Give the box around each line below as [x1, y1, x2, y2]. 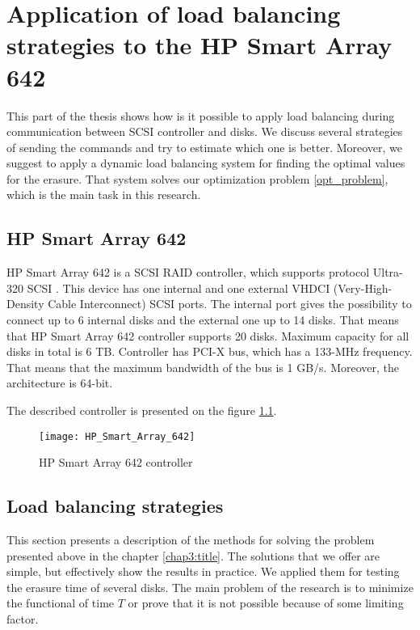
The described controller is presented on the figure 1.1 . [6, 402, 277, 419]
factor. [6, 611, 39, 628]
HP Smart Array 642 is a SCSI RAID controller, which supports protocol [6, 264, 370, 281]
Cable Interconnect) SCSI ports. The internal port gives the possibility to [48, 295, 412, 312]
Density [6, 295, 44, 312]
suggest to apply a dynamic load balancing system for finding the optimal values [6, 154, 405, 171]
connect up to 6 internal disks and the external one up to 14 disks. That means [6, 311, 399, 328]
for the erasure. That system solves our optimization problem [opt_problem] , [6, 170, 388, 187]
